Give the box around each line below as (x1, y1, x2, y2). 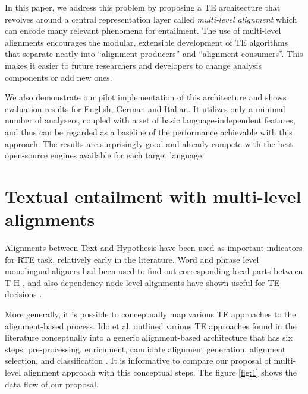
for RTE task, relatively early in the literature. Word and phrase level (5, 253, 259, 265)
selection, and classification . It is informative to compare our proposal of (5, 354, 271, 367)
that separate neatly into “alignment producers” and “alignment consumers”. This (5, 47, 303, 60)
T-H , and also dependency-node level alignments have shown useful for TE (5, 276, 280, 288)
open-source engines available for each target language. (5, 149, 205, 161)
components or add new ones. (5, 71, 112, 83)
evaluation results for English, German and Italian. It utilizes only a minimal (5, 102, 285, 115)
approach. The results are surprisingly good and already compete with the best (5, 137, 293, 150)
